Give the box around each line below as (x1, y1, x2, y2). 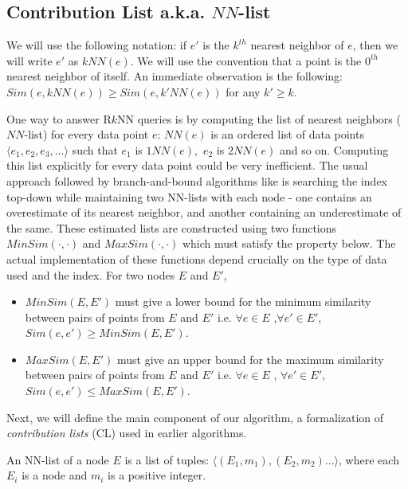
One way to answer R (6, 110, 112, 127)
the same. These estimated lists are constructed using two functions (6, 219, 337, 236)
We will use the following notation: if (6, 37, 187, 53)
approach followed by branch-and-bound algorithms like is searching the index (6, 172, 387, 189)
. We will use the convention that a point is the (130, 52, 362, 68)
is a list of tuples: (124, 451, 210, 467)
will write (6, 52, 53, 68)
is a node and (22, 467, 88, 483)
